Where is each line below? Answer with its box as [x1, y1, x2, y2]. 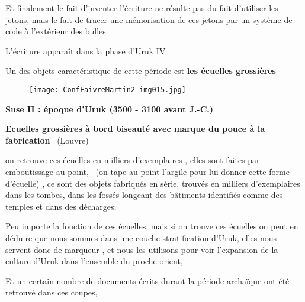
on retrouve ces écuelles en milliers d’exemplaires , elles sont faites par [5, 154, 260, 166]
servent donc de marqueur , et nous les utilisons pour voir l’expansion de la [5, 243, 278, 255]
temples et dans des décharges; [5, 200, 117, 212]
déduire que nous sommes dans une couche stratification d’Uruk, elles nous [5, 231, 277, 243]
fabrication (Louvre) [5, 134, 89, 146]
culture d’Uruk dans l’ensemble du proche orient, [5, 255, 183, 267]
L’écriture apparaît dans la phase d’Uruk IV [5, 44, 166, 57]
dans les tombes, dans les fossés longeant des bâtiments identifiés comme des [5, 189, 283, 201]
